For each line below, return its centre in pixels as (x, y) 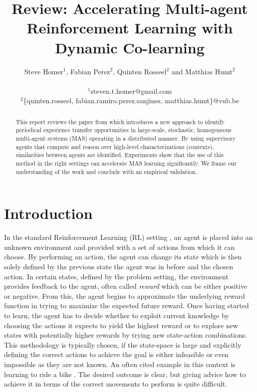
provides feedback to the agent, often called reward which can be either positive (126, 286)
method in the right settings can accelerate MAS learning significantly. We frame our (126, 163)
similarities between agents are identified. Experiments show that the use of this (120, 155)
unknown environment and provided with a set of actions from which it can (120, 247)
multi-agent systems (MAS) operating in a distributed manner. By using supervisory (126, 138)
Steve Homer (44, 71)
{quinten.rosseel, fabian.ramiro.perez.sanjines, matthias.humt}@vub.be (131, 100)
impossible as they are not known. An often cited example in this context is (120, 364)
